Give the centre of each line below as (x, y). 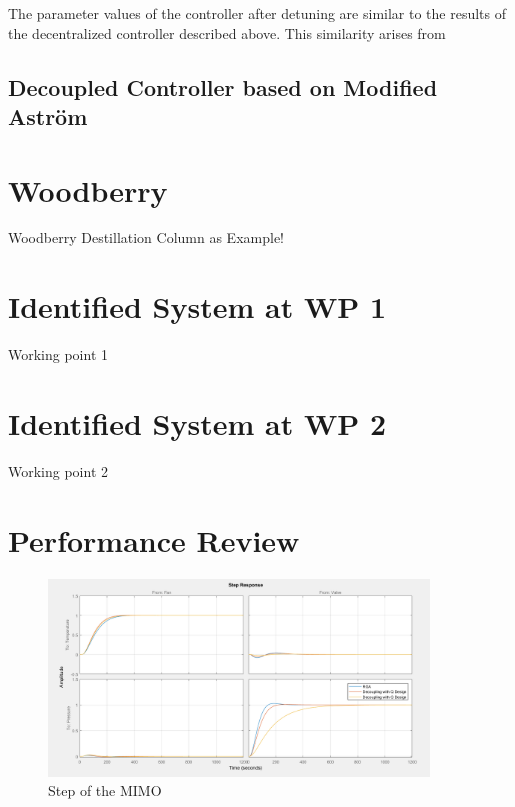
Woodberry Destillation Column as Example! (146, 237)
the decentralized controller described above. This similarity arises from (227, 32)
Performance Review (154, 539)
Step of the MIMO (105, 790)
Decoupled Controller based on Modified (223, 86)
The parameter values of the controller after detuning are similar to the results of (257, 13)
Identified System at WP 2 (197, 422)
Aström (48, 115)
